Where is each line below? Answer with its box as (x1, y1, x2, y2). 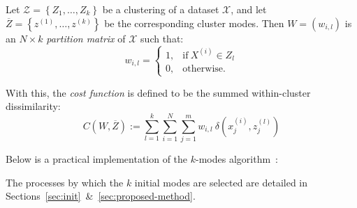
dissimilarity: (6, 99, 61, 113)
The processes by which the (6, 175, 124, 189)
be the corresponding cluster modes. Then (104, 15, 284, 30)
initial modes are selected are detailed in (134, 175, 308, 189)
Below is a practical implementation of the (6, 151, 188, 166)
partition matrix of (46, 31, 126, 45)
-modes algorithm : (196, 151, 278, 166)
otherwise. (182, 64, 226, 74)
